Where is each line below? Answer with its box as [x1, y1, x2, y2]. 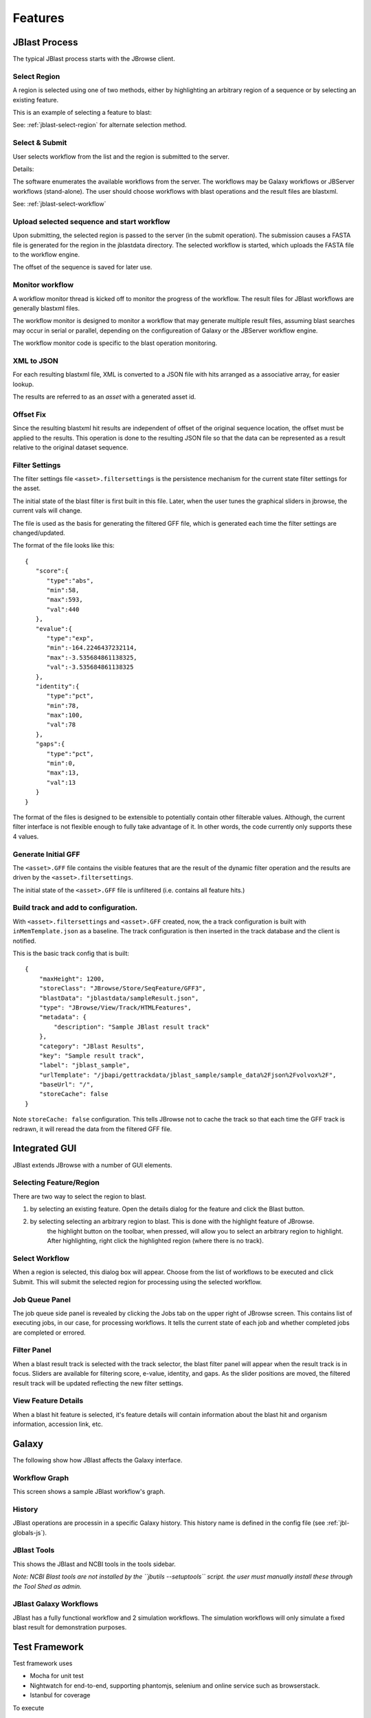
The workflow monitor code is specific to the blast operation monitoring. [12, 339, 218, 347]
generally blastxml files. [12, 304, 80, 312]
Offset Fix [12, 410, 46, 419]
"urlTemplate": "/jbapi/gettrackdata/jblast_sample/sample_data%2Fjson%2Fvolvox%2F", [38, 1071, 337, 1079]
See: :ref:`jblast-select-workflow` [12, 200, 106, 208]
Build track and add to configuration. [12, 903, 138, 913]
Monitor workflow [12, 280, 74, 290]
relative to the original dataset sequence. [12, 443, 128, 451]
